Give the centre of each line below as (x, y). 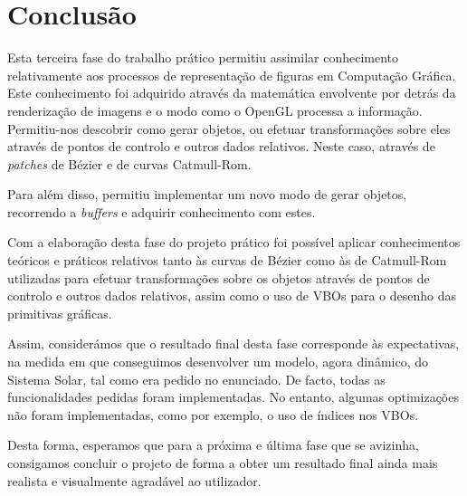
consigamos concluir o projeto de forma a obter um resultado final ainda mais (223, 463)
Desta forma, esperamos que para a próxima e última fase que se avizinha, (213, 445)
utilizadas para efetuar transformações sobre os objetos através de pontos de (219, 277)
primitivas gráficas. (60, 313)
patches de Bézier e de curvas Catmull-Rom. (129, 163)
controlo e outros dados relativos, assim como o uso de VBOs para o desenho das (232, 296)
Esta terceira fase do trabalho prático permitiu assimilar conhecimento (203, 57)
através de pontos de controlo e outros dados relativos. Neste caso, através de (221, 146)
